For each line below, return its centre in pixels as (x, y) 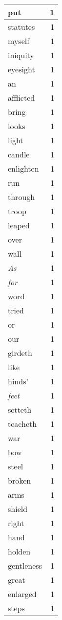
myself (19, 41)
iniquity (21, 55)
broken (20, 480)
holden (19, 551)
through (21, 197)
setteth (20, 410)
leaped (19, 225)
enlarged (22, 594)
